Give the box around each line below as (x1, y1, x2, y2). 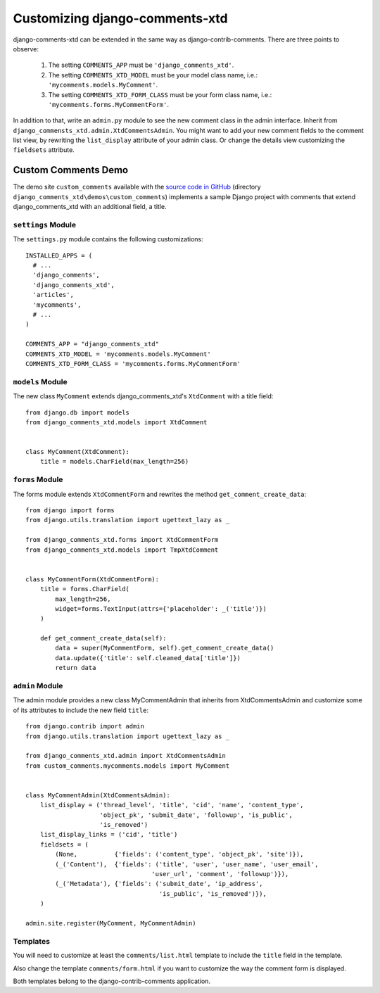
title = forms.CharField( (39, 585, 130, 593)
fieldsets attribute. (13, 146, 75, 154)
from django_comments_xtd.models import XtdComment (25, 418, 208, 426)
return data (55, 664, 96, 672)
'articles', (32, 291, 74, 299)
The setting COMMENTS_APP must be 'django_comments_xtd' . (48, 61, 234, 70)
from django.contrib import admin (25, 722, 144, 730)
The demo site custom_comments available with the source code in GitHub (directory (13, 183, 261, 191)
